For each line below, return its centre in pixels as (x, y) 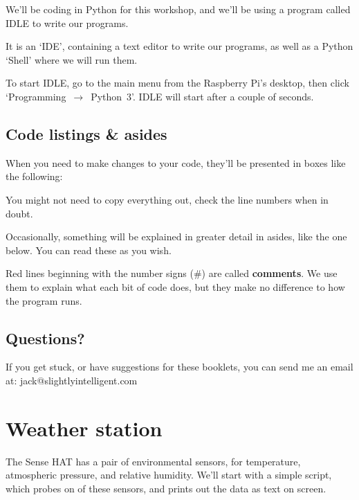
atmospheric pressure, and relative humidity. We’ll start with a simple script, (169, 475)
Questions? (45, 338)
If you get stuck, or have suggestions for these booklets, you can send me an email (179, 367)
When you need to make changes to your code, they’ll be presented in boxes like (176, 162)
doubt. (19, 213)
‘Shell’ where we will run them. (72, 59)
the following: (34, 176)
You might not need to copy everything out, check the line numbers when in (167, 199)
